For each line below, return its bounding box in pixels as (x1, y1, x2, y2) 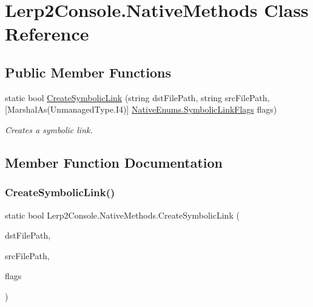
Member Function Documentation (5, 153, 223, 171)
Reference (5, 21, 89, 46)
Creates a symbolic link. (5, 123, 93, 136)
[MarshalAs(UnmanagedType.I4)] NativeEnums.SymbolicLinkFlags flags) (5, 103, 277, 116)
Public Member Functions (5, 62, 171, 81)
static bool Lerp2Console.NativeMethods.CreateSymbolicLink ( (5, 208, 240, 221)
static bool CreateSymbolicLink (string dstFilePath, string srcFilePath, (5, 91, 270, 104)
